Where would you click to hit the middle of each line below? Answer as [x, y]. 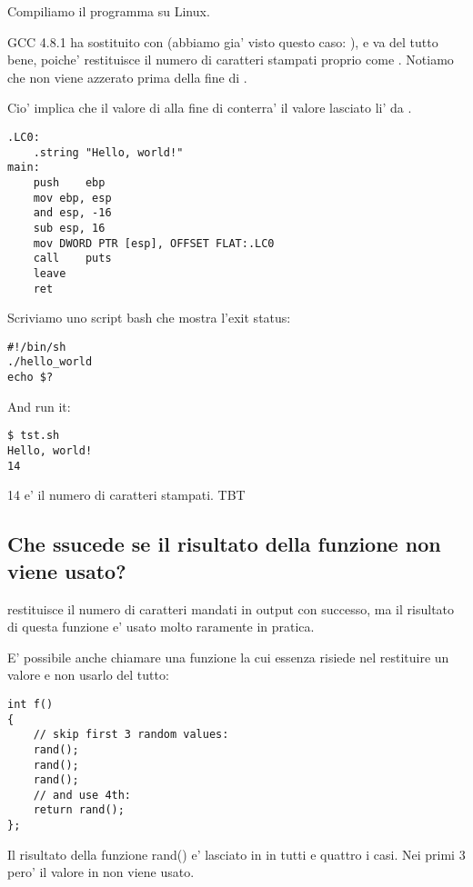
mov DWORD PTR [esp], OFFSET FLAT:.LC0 [154, 243]
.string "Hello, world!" [108, 152]
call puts [72, 259]
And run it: [39, 406]
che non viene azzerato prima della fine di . [127, 77]
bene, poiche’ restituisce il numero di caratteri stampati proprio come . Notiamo [231, 60]
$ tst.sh [34, 436]
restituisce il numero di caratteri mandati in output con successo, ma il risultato [231, 608]
